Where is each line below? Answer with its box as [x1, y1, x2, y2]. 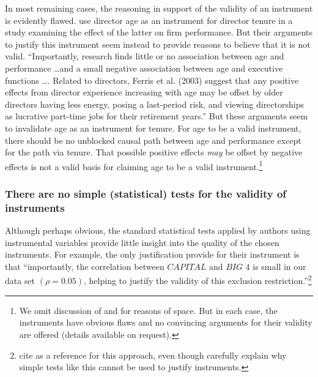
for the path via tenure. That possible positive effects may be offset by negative [5, 146, 303, 159]
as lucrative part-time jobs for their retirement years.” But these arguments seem [5, 110, 308, 122]
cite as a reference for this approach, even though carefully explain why [19, 348, 287, 361]
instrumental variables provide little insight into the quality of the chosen [5, 236, 279, 248]
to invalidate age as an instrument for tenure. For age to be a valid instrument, [5, 121, 301, 134]
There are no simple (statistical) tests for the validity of [5, 185, 287, 201]
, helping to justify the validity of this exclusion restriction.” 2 [84, 272, 312, 287]
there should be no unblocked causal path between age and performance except [5, 133, 301, 146]
